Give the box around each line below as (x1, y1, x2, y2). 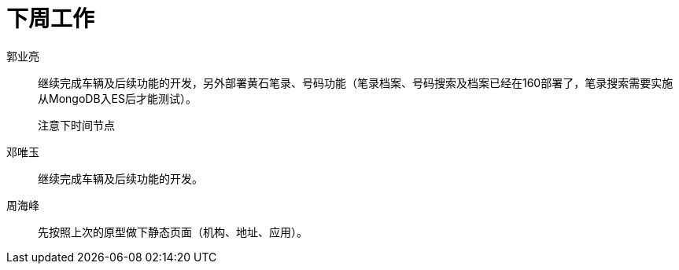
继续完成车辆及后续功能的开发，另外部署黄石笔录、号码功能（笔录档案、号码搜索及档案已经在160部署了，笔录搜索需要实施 (38, 75, 673, 89)
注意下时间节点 (38, 119, 115, 132)
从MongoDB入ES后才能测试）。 (38, 91, 197, 105)
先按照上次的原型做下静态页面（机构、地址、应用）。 (38, 224, 308, 239)
